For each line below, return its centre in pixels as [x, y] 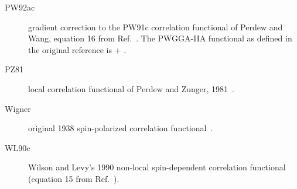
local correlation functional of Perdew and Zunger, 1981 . [131, 88]
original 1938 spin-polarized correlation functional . [121, 128]
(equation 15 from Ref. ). [74, 178]
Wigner [18, 108]
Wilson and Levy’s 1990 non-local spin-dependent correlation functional [157, 167]
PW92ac [20, 7]
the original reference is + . [77, 49]
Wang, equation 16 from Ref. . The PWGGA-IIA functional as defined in [160, 38]
